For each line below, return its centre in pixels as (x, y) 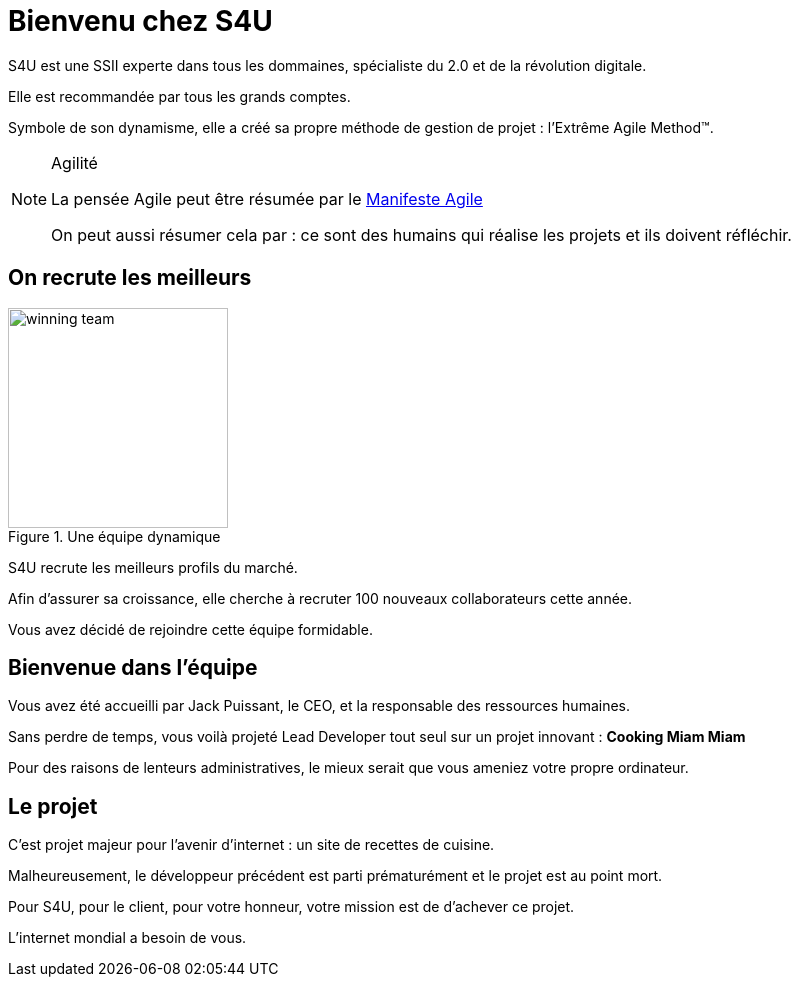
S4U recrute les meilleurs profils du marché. (153, 567)
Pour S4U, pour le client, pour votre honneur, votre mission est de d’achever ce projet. (291, 907)
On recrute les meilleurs (130, 278)
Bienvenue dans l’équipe (133, 668)
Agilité (74, 162)
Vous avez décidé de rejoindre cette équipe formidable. (190, 629)
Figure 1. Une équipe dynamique (114, 536)
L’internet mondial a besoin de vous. (127, 938)
